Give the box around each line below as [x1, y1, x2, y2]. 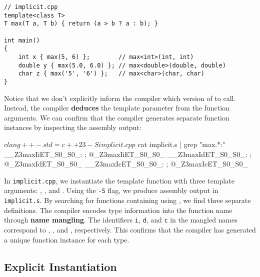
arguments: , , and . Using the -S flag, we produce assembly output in [4, 185, 218, 195]
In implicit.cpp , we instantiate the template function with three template [4, 175, 234, 185]
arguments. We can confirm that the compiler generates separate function [4, 112, 229, 122]
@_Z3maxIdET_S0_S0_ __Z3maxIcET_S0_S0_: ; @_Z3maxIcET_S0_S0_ [4, 158, 248, 169]
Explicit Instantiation [4, 258, 117, 274]
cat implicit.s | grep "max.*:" [137, 138, 225, 149]
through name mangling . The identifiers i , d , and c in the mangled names [4, 214, 237, 225]
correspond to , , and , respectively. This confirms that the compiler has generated [4, 224, 256, 234]
